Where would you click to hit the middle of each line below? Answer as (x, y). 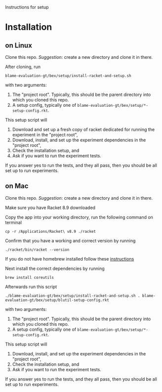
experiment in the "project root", (45, 135)
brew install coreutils (30, 277)
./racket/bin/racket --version (37, 250)
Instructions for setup (27, 7)
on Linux (19, 45)
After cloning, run (23, 67)
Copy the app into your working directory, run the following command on (79, 217)
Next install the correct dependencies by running (55, 268)
